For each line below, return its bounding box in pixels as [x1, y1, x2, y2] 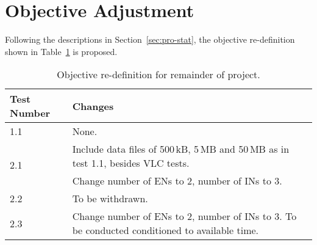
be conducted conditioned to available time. [72, 223, 259, 238]
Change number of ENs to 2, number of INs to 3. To [72, 209, 297, 224]
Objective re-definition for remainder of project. [57, 67, 260, 82]
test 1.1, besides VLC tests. [72, 156, 190, 170]
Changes [72, 98, 114, 113]
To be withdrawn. [72, 191, 148, 206]
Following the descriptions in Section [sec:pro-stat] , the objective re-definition [5, 33, 295, 46]
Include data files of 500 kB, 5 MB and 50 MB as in [72, 142, 290, 156]
